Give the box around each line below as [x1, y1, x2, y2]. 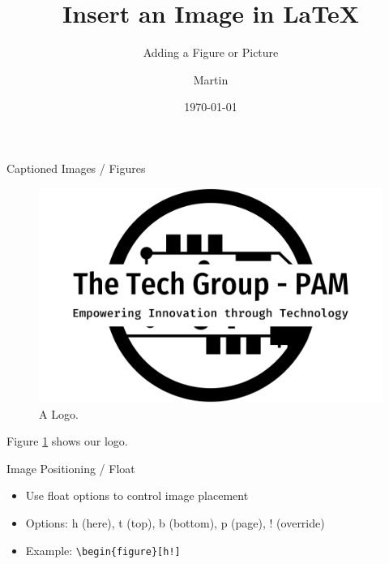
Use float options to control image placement [25, 487, 249, 504]
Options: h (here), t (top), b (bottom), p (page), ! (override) [25, 514, 325, 532]
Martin [193, 71, 229, 88]
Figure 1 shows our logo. [6, 433, 128, 450]
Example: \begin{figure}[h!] [25, 541, 181, 558]
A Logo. [39, 405, 79, 422]
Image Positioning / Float [6, 459, 135, 476]
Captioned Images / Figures [6, 159, 146, 176]
